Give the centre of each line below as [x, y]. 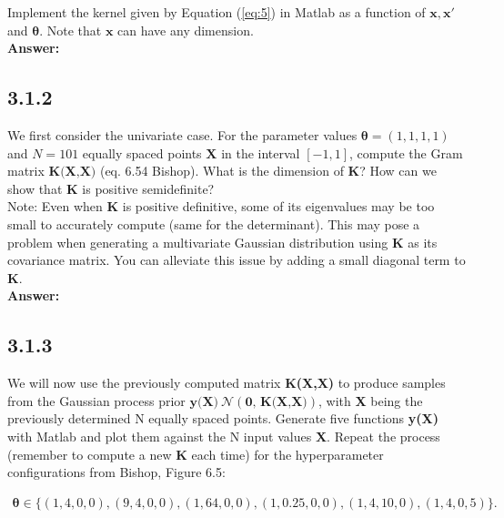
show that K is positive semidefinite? [111, 188]
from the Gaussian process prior [96, 400]
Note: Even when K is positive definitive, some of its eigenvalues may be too [221, 206]
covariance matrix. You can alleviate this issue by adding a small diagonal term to [237, 260]
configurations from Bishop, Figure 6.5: [116, 472]
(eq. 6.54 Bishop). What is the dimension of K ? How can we [268, 171]
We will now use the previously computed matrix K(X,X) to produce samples [227, 383]
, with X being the [371, 400]
